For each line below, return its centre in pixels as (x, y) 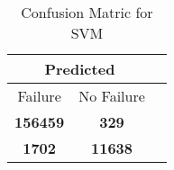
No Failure (112, 96)
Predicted (80, 69)
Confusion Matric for (87, 12)
